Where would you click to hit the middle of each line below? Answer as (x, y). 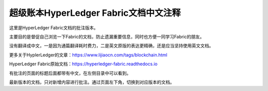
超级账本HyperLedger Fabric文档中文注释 (95, 13)
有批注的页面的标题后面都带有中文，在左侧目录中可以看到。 (70, 73)
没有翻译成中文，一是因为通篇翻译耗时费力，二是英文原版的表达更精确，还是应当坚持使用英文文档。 (111, 46)
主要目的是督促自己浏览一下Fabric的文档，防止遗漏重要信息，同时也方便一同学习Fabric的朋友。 (107, 37)
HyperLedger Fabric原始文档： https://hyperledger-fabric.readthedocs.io (83, 64)
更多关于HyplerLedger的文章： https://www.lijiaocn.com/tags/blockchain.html (88, 55)
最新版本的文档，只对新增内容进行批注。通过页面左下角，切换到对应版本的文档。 (92, 82)
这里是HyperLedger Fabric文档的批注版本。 (54, 28)
